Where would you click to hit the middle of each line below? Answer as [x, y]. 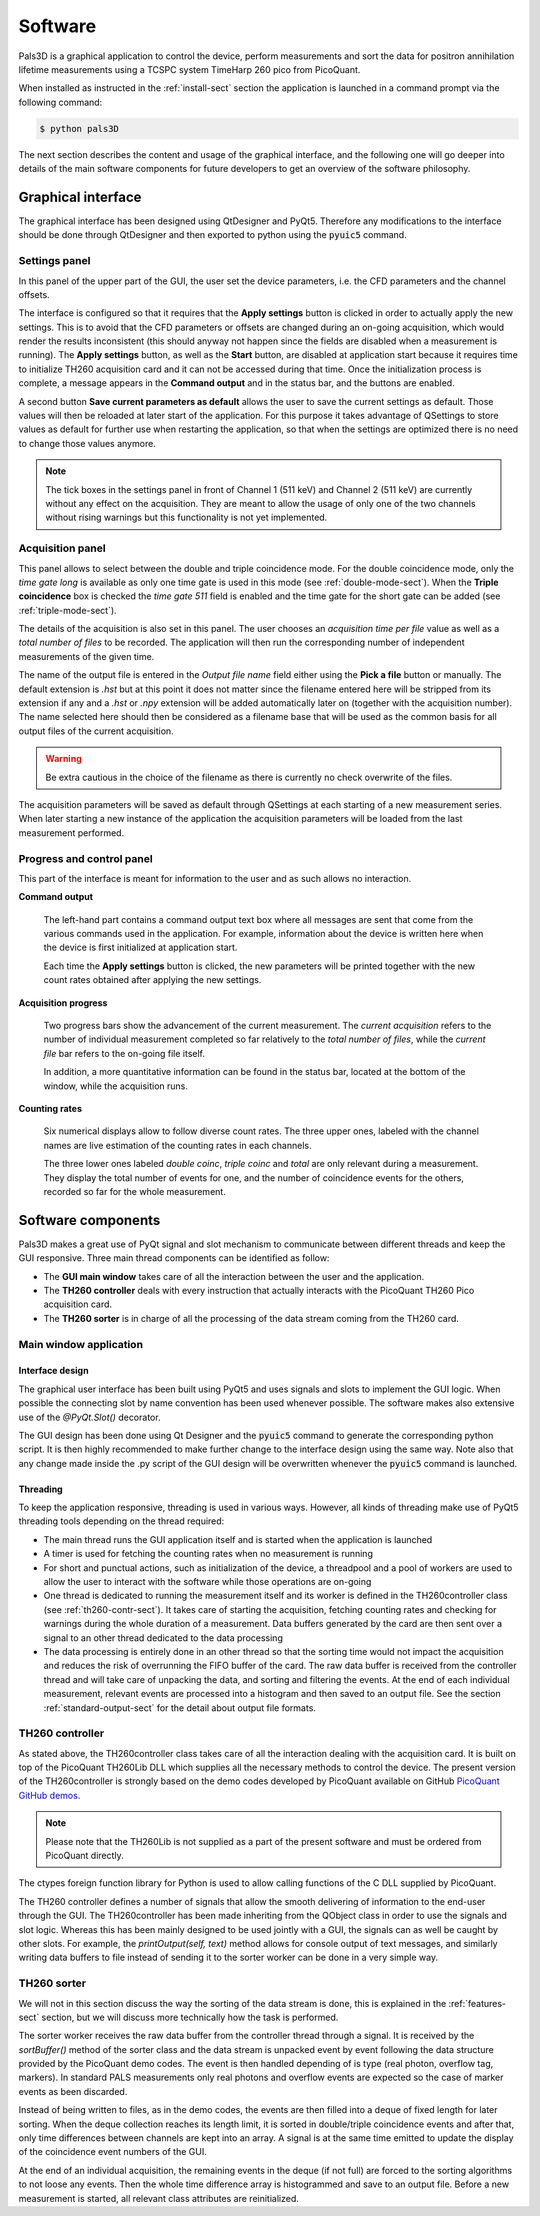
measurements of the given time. [86, 656]
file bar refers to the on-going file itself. [124, 1053]
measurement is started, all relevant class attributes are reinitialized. [158, 2198]
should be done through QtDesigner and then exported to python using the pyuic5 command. [212, 235]
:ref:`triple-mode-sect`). [67, 610]
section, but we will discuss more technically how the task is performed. [190, 2017]
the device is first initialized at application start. [140, 947]
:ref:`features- [477, 2003]
